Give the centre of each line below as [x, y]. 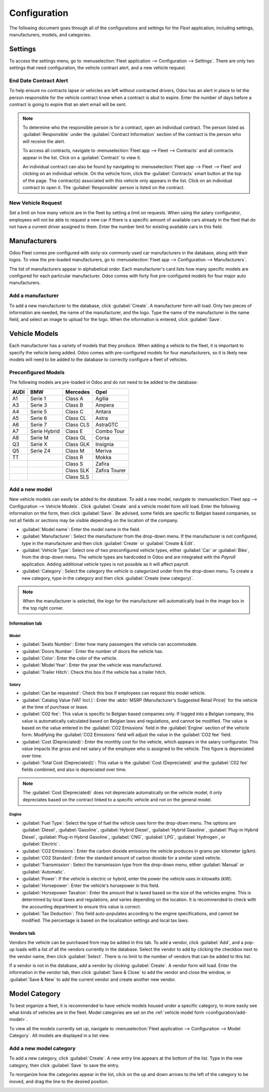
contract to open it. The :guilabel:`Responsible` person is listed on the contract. [104, 188]
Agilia [102, 398]
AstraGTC [107, 425]
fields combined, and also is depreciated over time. [74, 769]
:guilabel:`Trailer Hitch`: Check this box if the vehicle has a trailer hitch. [94, 672]
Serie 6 [39, 418]
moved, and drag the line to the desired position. [59, 1081]
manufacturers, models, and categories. [50, 34]
